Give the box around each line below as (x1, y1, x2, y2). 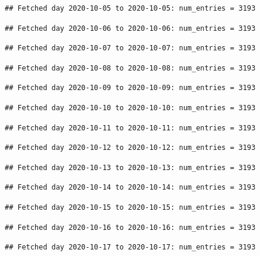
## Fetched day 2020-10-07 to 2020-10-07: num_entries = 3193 (5, 44, 256, 53)
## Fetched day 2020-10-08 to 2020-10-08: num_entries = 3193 (5, 63, 256, 72)
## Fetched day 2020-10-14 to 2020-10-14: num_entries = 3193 (5, 183, 256, 192)
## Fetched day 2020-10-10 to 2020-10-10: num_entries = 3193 (5, 103, 256, 112)
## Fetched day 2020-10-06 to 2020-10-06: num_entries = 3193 (5, 24, 256, 33)
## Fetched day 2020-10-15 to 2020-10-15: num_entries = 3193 (5, 203, 256, 212)
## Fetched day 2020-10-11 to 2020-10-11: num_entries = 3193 (5, 123, 256, 132)
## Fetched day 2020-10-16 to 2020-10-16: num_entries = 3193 (5, 223, 256, 232)
